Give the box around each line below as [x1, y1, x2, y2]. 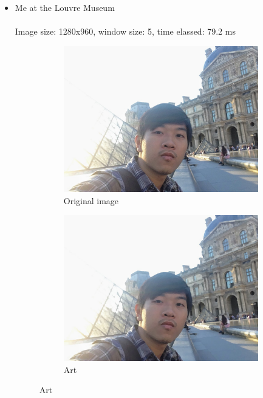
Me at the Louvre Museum [15, 1, 115, 13]
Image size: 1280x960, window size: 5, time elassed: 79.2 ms [15, 25, 236, 38]
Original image [63, 194, 119, 207]
